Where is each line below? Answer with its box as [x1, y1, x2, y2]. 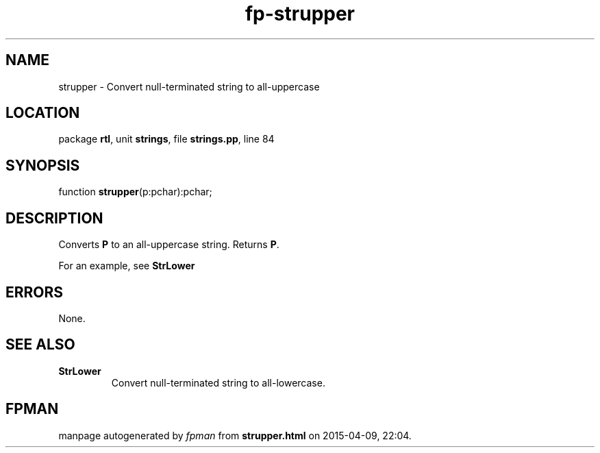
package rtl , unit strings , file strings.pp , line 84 [58, 133, 275, 145]
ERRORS [5, 283, 64, 301]
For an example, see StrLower [58, 260, 195, 272]
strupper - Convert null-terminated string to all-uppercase [58, 80, 320, 93]
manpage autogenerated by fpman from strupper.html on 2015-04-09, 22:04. [58, 429, 412, 441]
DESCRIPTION [5, 209, 103, 227]
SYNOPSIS [5, 156, 80, 174]
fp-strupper [245, 2, 355, 25]
